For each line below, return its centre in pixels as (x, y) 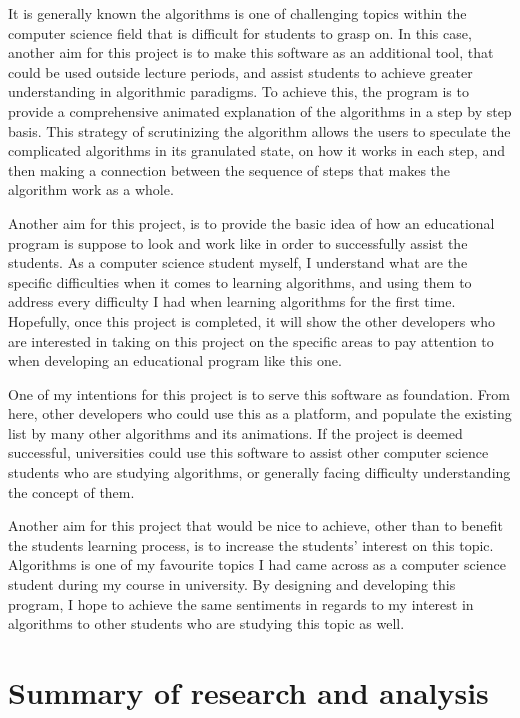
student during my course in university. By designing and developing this (232, 584)
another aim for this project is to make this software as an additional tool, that (251, 52)
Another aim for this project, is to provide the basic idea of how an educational (251, 222)
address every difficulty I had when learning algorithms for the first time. (232, 301)
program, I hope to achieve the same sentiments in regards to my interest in (241, 603)
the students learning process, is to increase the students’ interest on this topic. (251, 544)
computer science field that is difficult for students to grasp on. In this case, (240, 32)
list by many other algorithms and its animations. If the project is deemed (235, 432)
